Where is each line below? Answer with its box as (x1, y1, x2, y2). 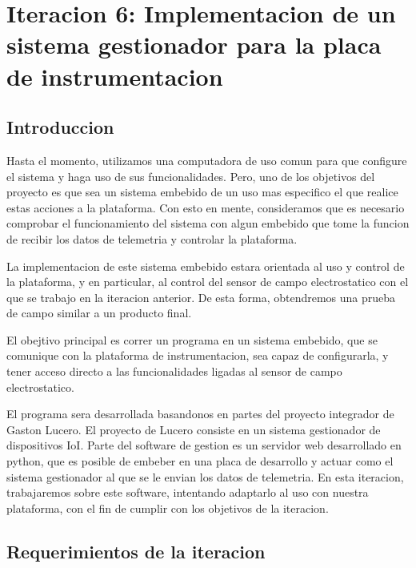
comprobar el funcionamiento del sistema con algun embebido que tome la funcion (6, 215, 410, 232)
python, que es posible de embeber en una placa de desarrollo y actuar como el (6, 453, 394, 469)
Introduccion (6, 115, 114, 139)
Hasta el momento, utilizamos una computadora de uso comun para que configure (6, 151, 407, 168)
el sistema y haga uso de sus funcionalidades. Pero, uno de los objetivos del (6, 167, 375, 184)
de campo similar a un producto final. (6, 304, 192, 321)
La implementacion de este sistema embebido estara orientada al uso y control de (6, 257, 405, 274)
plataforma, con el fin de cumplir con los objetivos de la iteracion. (6, 499, 329, 516)
